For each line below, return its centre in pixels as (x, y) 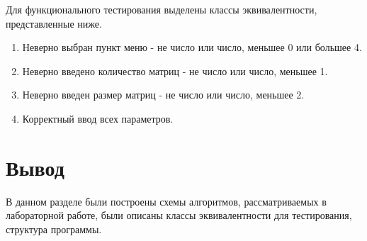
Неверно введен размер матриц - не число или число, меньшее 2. (163, 95)
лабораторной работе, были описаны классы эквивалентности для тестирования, (179, 215)
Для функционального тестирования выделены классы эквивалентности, (162, 9)
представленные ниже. (54, 23)
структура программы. (54, 229)
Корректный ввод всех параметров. (98, 118)
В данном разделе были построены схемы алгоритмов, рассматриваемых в (166, 201)
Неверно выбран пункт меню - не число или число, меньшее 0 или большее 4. (192, 47)
